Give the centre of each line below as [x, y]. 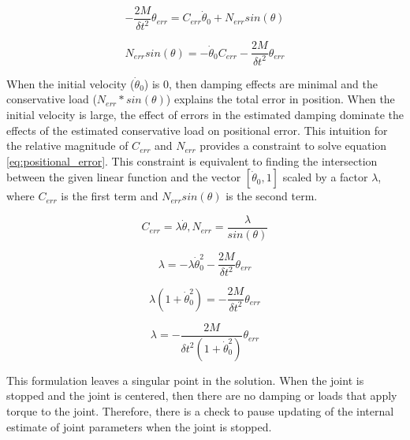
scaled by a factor [325, 177]
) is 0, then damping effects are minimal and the [261, 83]
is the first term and [110, 196]
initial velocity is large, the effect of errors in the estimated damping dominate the [205, 114]
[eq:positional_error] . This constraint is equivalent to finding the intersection [192, 160]
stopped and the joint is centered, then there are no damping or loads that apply [202, 395]
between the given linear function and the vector [124, 177]
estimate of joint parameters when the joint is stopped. [139, 426]
